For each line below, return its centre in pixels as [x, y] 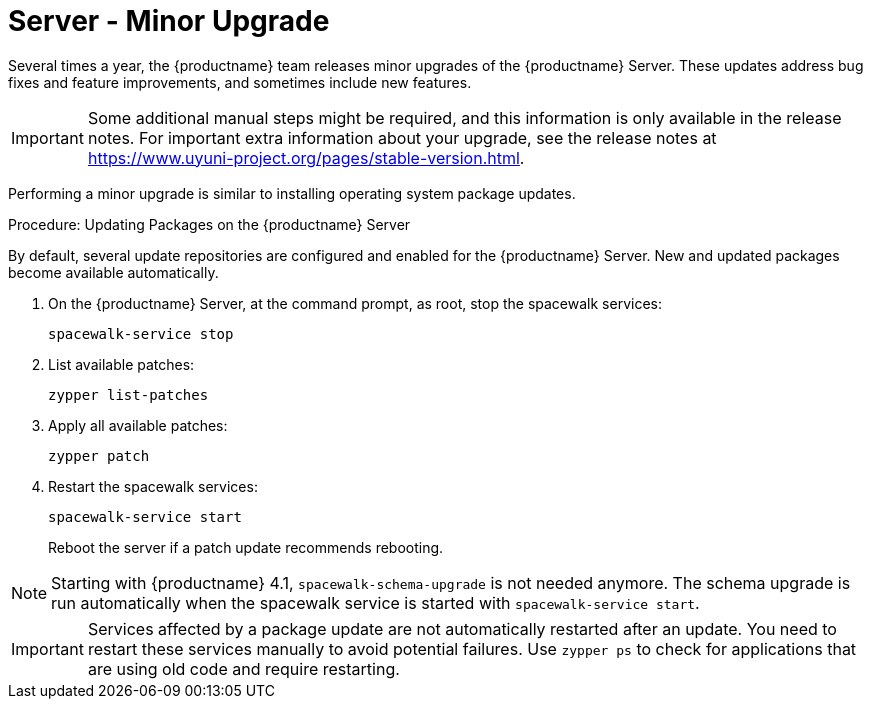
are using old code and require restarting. [243, 668]
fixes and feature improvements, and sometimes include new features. [240, 82]
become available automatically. [113, 272]
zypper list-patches [128, 394]
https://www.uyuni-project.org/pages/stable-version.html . [306, 157]
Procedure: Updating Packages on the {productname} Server [209, 224]
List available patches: [121, 364]
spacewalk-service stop [141, 333]
